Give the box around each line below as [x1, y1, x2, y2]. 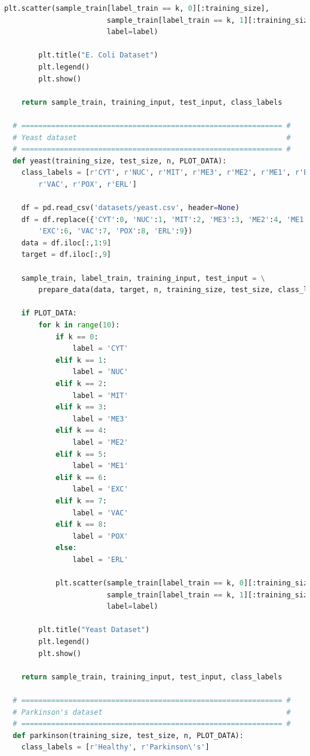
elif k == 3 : [55, 403, 107, 412]
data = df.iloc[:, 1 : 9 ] [21, 238, 112, 247]
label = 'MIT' [72, 391, 128, 400]
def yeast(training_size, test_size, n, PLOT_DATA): [13, 156, 227, 165]
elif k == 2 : [55, 379, 107, 388]
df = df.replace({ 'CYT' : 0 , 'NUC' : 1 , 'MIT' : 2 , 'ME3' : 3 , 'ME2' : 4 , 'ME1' [21, 215, 308, 224]
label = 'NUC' [72, 368, 128, 377]
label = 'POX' [72, 532, 128, 541]
